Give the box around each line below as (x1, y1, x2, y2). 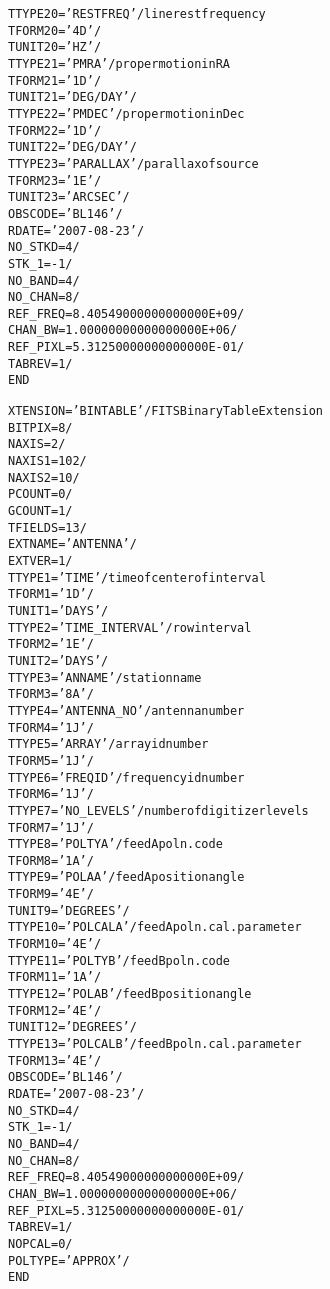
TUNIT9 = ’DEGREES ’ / (8, 903, 130, 918)
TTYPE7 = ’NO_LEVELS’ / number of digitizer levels (8, 803, 309, 818)
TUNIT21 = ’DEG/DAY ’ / (8, 90, 137, 105)
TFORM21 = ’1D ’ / (8, 73, 102, 88)
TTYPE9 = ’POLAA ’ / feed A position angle (8, 870, 245, 885)
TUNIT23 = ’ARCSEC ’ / (8, 190, 130, 205)
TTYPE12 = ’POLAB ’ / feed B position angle (8, 987, 252, 1002)
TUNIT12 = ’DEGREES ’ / (8, 1020, 137, 1035)
